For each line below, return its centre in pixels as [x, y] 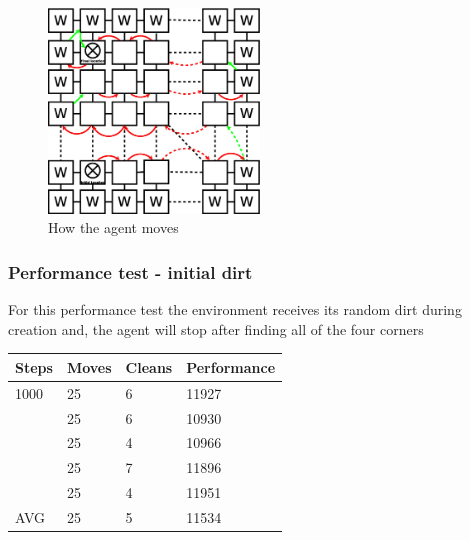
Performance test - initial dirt [130, 271]
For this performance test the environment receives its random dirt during [235, 309]
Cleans [149, 366]
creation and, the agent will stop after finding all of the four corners [216, 328]
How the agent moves [113, 227]
